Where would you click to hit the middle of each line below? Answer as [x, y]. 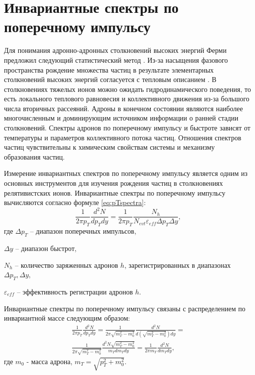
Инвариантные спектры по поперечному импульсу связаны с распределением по [125, 308]
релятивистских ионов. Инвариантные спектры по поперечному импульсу [115, 192]
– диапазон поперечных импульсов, [83, 231]
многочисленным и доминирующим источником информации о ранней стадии [121, 118]
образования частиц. [34, 156]
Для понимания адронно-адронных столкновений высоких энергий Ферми [115, 50]
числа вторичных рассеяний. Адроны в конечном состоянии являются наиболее [124, 108]
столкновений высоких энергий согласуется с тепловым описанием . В [110, 79]
